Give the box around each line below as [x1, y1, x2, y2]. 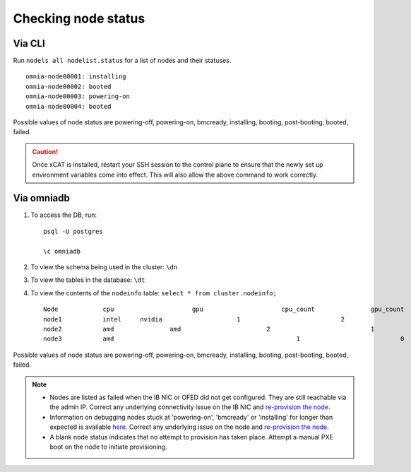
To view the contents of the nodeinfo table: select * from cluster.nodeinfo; [30, 288, 277, 297]
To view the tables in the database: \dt [30, 276, 145, 284]
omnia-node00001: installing [25, 73, 126, 81]
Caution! [32, 147, 59, 155]
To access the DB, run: [30, 211, 97, 219]
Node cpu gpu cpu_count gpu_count [43, 305, 405, 314]
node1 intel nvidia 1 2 [43, 315, 345, 323]
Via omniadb [13, 192, 71, 204]
